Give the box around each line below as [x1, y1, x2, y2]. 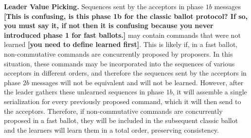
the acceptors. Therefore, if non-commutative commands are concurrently [4, 106, 223, 116]
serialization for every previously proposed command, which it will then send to [4, 96, 241, 106]
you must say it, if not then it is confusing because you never [4, 20, 214, 31]
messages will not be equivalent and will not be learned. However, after [31, 77, 244, 87]
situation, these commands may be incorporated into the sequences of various [4, 58, 235, 68]
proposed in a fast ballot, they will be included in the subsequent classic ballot [4, 115, 238, 125]
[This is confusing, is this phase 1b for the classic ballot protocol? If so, [4, 11, 248, 21]
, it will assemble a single [172, 87, 247, 97]
